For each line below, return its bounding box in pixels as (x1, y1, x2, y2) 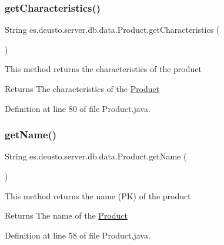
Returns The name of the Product (5, 209, 128, 222)
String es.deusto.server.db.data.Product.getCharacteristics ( (5, 23, 220, 36)
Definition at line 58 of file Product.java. (5, 229, 151, 241)
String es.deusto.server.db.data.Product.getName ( (5, 150, 187, 162)
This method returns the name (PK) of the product (5, 189, 191, 202)
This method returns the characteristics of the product (5, 63, 202, 75)
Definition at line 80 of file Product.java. (5, 102, 151, 114)
